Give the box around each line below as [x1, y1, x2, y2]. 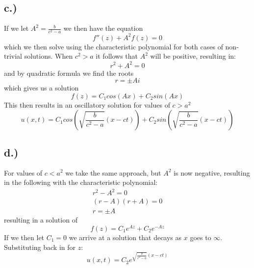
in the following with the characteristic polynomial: [4, 177, 158, 187]
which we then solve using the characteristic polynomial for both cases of [4, 41, 223, 51]
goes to [190, 232, 211, 242]
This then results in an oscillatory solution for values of [4, 99, 170, 110]
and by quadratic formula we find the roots [4, 67, 134, 78]
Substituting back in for [4, 242, 76, 252]
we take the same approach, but [65, 167, 161, 178]
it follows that [96, 51, 138, 61]
